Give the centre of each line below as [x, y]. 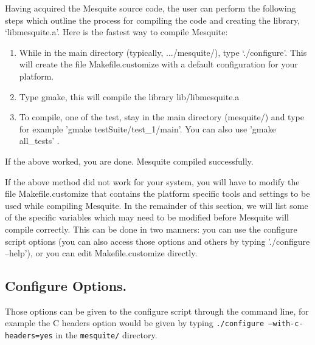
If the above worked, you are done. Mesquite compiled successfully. [129, 161]
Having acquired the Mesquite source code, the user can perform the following [151, 8]
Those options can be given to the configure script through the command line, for [157, 311]
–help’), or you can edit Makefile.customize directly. [101, 253]
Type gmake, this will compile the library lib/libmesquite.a [129, 96]
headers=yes [29, 336]
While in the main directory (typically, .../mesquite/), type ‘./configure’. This [163, 52]
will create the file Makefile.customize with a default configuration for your [158, 64]
